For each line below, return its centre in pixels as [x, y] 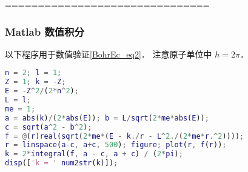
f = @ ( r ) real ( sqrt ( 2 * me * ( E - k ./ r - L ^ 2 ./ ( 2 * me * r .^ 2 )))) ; [125, 136]
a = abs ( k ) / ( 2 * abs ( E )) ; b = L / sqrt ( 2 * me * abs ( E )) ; [107, 118]
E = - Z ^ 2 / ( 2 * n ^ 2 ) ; [42, 91]
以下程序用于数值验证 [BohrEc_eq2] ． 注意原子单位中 [109, 54]
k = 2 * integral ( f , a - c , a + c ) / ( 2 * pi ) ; [94, 154]
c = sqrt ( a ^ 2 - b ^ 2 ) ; [49, 127]
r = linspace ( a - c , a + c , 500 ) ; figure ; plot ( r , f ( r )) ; [116, 145]
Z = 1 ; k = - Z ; [35, 82]
